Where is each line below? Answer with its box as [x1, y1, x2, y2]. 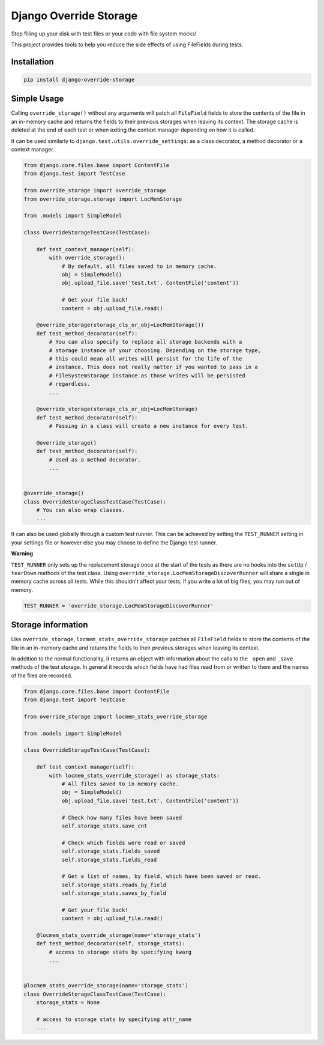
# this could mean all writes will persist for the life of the [49, 355, 242, 362]
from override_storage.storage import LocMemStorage [23, 195, 182, 203]
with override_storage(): [49, 254, 125, 261]
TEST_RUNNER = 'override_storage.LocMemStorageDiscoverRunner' [23, 602, 214, 609]
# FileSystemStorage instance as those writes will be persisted [49, 372, 245, 379]
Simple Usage [11, 94, 64, 104]
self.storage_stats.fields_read [61, 856, 157, 863]
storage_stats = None [36, 999, 100, 1006]
